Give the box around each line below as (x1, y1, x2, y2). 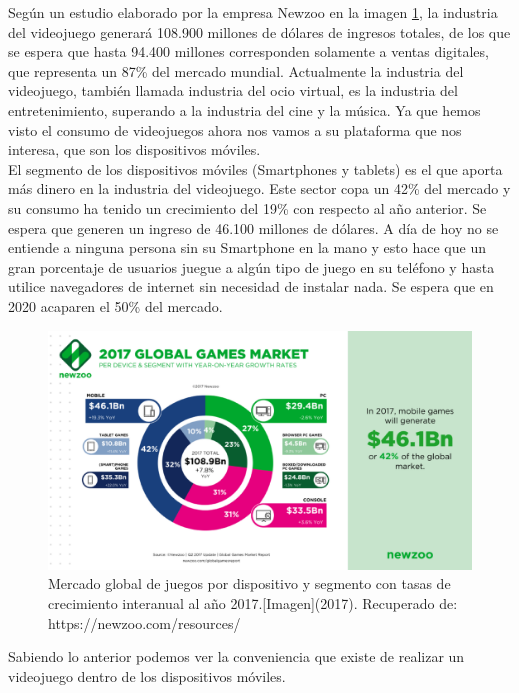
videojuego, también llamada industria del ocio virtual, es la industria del (8, 80, 458, 101)
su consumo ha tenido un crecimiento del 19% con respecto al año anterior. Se (8, 197, 487, 218)
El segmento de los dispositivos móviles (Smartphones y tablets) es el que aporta (8, 158, 503, 179)
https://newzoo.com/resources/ (48, 612, 241, 633)
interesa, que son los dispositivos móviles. (8, 139, 261, 160)
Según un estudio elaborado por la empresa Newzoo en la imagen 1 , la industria (8, 2, 498, 22)
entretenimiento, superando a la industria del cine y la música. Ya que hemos (8, 99, 481, 120)
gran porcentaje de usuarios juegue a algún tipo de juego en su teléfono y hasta (8, 256, 495, 277)
